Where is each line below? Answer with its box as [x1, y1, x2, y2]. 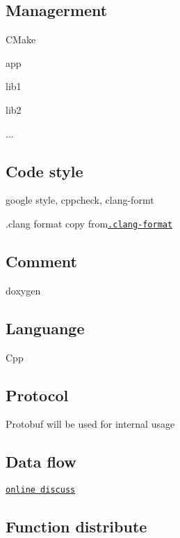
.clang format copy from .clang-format [6, 216, 173, 230]
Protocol [6, 384, 69, 405]
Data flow [6, 451, 76, 472]
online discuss [6, 485, 76, 495]
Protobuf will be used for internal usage [6, 417, 175, 431]
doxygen [6, 283, 41, 297]
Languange [6, 317, 85, 338]
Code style [6, 160, 83, 181]
